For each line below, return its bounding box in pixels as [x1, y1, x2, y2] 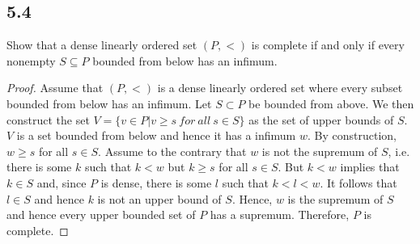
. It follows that [320, 174, 397, 191]
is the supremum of [287, 190, 384, 207]
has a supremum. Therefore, [210, 206, 350, 223]
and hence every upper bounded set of [6, 206, 196, 223]
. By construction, [307, 127, 397, 144]
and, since [36, 174, 87, 191]
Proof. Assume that [6, 79, 104, 96]
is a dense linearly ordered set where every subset [157, 79, 403, 96]
